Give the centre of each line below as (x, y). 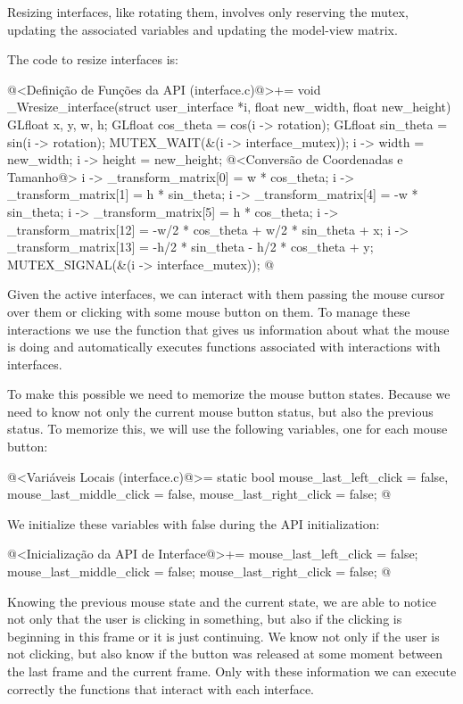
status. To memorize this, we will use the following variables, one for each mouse (227, 429)
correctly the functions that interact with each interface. (161, 688)
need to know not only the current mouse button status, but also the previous (220, 411)
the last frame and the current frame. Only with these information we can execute (232, 671)
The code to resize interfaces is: (93, 59)
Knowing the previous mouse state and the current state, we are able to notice (222, 601)
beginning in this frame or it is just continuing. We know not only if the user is (223, 636)
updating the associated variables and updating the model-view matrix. (203, 29)
